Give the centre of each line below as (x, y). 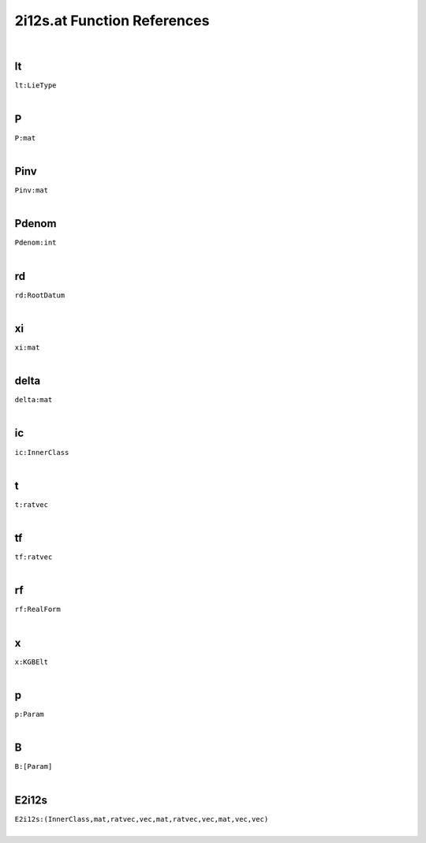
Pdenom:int (35, 243)
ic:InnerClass (42, 452)
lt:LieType (35, 86)
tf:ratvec (34, 557)
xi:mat (27, 347)
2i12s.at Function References (112, 21)
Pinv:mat (32, 190)
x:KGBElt (32, 662)
